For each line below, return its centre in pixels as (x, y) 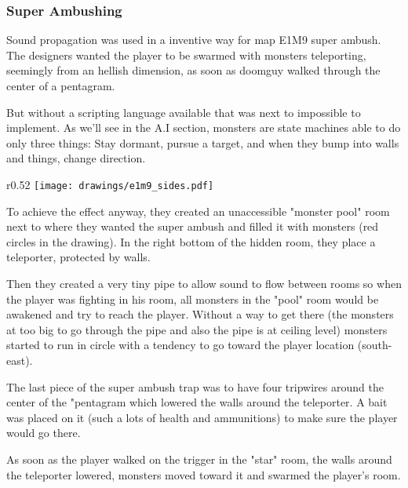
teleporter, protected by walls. (78, 257)
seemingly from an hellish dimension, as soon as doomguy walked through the (193, 70)
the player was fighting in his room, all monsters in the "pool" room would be (193, 299)
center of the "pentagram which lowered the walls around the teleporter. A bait (197, 402)
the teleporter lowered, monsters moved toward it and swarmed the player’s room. (204, 474)
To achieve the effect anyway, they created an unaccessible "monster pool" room (198, 211)
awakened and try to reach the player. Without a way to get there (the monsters (200, 314)
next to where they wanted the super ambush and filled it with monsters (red (193, 226)
